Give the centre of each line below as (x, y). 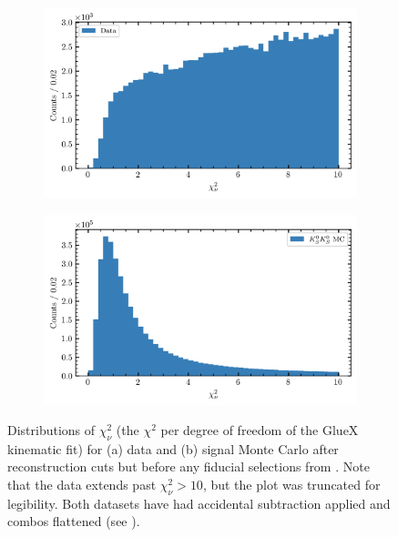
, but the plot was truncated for (291, 485)
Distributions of (51, 430)
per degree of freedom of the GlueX (260, 430)
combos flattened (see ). (74, 521)
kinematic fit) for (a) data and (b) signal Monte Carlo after (173, 448)
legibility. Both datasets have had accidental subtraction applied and (199, 503)
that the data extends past (82, 485)
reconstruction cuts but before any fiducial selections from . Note (189, 466)
